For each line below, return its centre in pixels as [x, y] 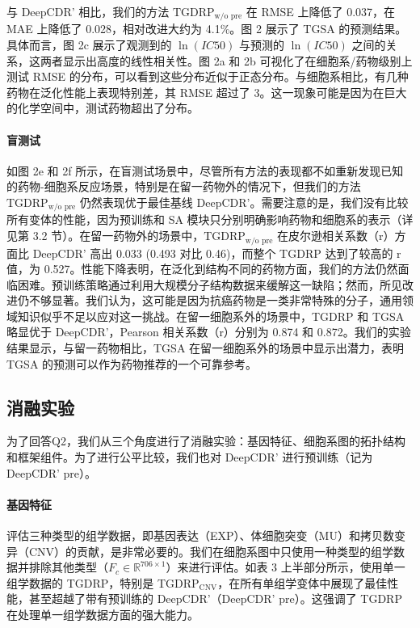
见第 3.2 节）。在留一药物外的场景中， [105, 236]
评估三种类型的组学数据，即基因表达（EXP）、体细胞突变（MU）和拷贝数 [200, 535]
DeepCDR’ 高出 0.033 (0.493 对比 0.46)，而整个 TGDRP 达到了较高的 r [217, 253]
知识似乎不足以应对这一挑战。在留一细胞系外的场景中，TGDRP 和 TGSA [211, 316]
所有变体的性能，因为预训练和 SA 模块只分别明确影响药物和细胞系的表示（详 [210, 219]
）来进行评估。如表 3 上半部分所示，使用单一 [286, 567]
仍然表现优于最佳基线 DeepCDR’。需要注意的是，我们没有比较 [244, 202]
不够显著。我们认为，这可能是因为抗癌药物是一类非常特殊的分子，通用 [215, 300]
